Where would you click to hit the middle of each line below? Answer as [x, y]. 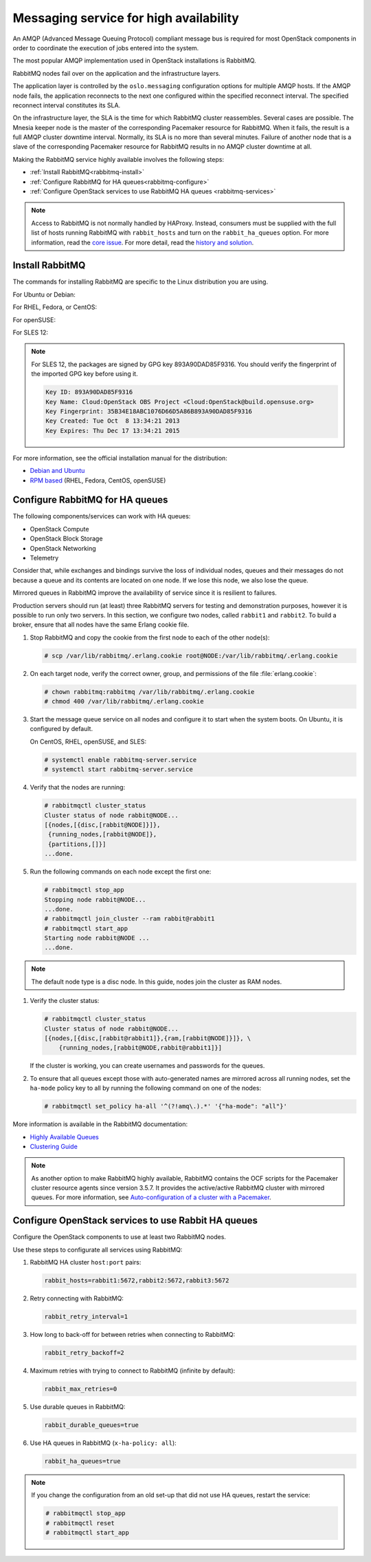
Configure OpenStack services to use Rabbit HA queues [135, 1221]
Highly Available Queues [64, 1137]
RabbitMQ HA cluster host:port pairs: [86, 1263]
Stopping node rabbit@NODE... [95, 899]
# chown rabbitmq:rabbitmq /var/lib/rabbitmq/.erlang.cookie [149, 692]
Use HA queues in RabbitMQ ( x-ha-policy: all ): [103, 1443]
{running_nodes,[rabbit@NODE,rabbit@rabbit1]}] [140, 1048]
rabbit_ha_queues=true [82, 1461]
